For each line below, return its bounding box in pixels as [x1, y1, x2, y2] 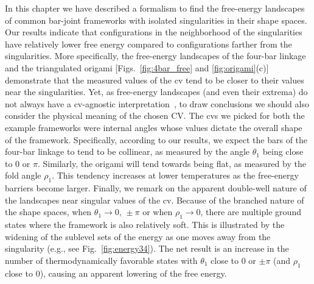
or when [142, 205, 173, 218]
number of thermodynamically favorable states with [5, 254, 198, 266]
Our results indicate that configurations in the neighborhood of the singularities [5, 26, 302, 38]
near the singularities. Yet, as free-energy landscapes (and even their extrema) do [5, 85, 308, 98]
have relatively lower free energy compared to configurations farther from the [5, 37, 292, 50]
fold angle [5, 169, 41, 182]
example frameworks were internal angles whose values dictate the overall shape [5, 121, 302, 133]
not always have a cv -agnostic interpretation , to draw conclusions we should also [5, 97, 309, 110]
